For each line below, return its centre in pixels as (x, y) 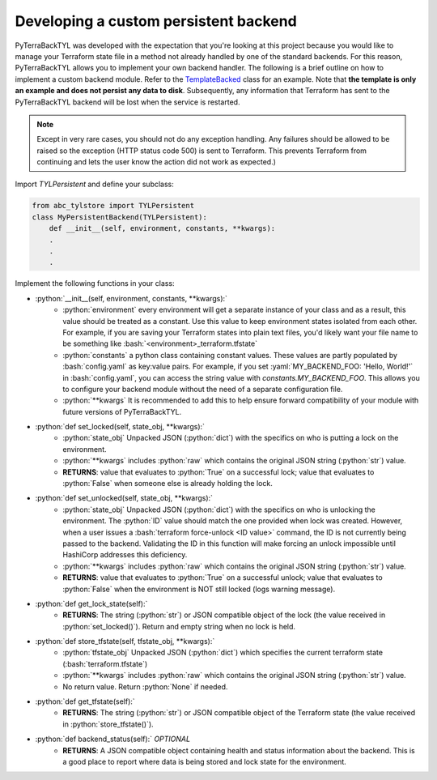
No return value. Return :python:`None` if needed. (145, 686)
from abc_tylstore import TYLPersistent (113, 206)
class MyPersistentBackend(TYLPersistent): (120, 217)
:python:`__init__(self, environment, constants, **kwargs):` (132, 298)
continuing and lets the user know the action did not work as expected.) (157, 162)
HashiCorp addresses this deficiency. (125, 555)
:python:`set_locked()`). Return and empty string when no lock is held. (179, 626)
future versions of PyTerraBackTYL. (122, 411)
